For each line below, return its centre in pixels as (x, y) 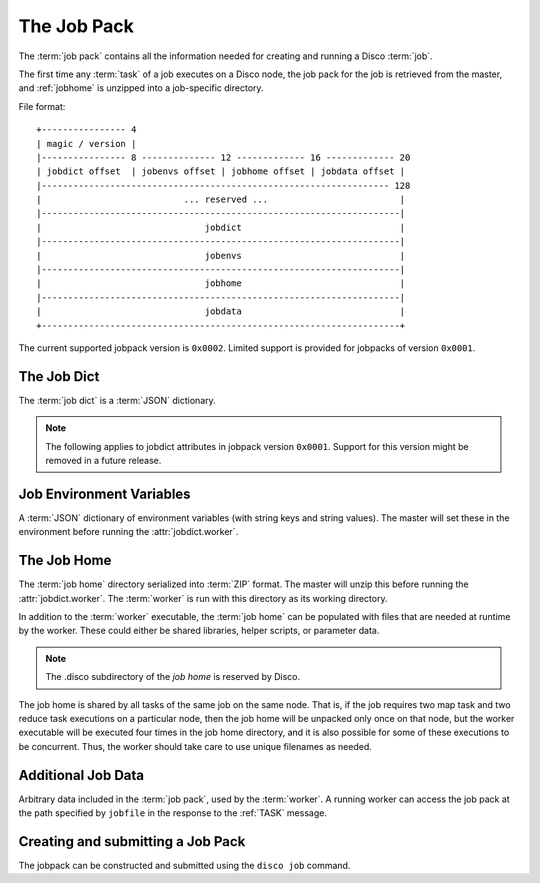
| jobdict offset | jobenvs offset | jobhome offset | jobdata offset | (221, 171)
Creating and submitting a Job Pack (132, 841)
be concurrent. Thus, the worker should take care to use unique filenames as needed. (195, 746)
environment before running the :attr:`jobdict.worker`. (128, 532)
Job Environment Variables (104, 493)
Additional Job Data (81, 775)
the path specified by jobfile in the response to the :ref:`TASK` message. (172, 813)
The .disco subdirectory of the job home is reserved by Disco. (173, 677)
